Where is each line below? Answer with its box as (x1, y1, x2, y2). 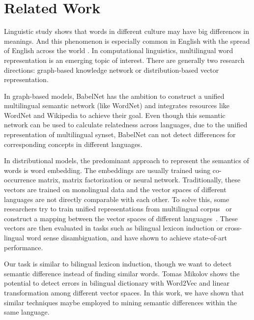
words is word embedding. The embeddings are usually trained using (4, 165, 211, 175)
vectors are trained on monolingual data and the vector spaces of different (4, 184, 226, 195)
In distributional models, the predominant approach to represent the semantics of (4, 155, 249, 166)
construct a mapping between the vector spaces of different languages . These (4, 213, 238, 223)
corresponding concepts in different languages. (4, 139, 142, 149)
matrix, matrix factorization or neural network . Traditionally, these (38, 175, 241, 185)
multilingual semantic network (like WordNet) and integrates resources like (4, 100, 229, 111)
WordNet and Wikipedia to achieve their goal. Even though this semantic (4, 110, 226, 120)
